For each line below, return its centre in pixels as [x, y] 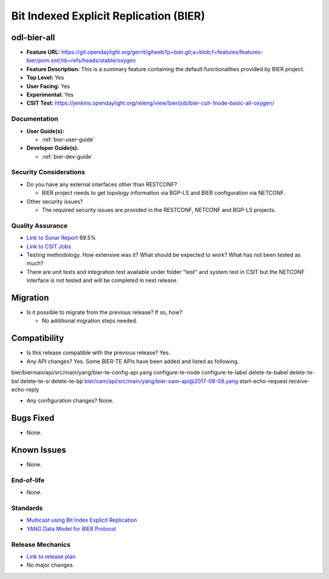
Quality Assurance [40, 225]
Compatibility [37, 338]
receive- [299, 381]
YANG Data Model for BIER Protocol [71, 528]
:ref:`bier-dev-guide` [67, 156]
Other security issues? [55, 202]
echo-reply [25, 389]
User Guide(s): [45, 131]
